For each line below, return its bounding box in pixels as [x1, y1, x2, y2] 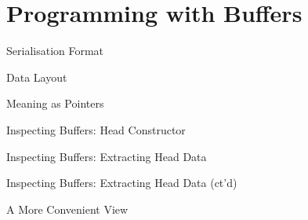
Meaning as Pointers [6, 95, 104, 112]
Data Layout [6, 68, 67, 85]
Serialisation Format [6, 42, 104, 59]
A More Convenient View [6, 200, 129, 217]
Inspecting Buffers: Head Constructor [6, 121, 186, 137]
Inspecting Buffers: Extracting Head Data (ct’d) [6, 174, 237, 191]
